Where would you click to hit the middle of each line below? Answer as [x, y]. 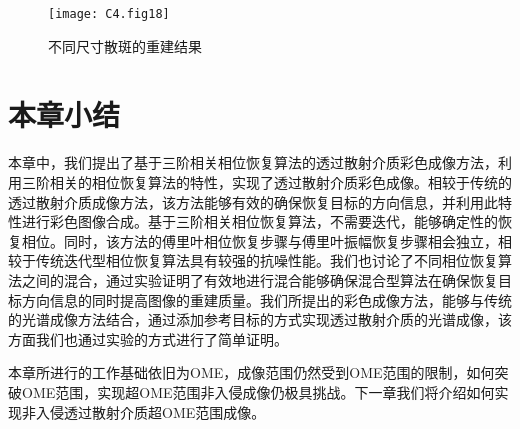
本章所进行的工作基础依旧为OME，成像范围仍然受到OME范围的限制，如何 [251, 372]
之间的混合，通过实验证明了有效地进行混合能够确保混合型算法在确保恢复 [259, 279]
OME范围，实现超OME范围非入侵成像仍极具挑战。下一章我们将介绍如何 [258, 391]
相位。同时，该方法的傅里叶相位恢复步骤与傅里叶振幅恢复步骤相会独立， [259, 240]
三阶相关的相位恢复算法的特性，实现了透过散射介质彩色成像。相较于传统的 [266, 181]
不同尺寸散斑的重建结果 [125, 45]
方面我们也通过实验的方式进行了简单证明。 [148, 338]
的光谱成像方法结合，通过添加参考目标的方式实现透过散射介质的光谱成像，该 [260, 319]
